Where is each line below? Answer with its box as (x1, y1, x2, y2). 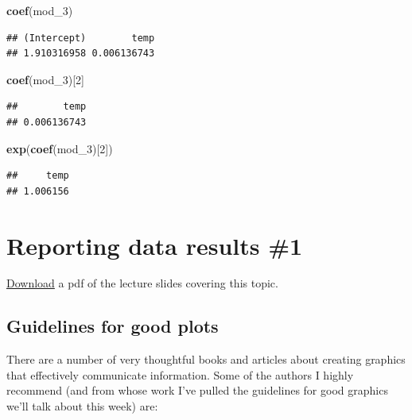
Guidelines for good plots (6, 314, 219, 338)
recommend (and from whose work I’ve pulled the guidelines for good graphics (6, 382, 388, 399)
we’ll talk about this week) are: (6, 398, 158, 414)
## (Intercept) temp (6, 32, 155, 44)
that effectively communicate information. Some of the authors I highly (6, 366, 354, 383)
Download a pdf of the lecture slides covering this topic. (6, 275, 278, 291)
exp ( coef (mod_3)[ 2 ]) (6, 140, 113, 156)
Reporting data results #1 (6, 229, 303, 261)
